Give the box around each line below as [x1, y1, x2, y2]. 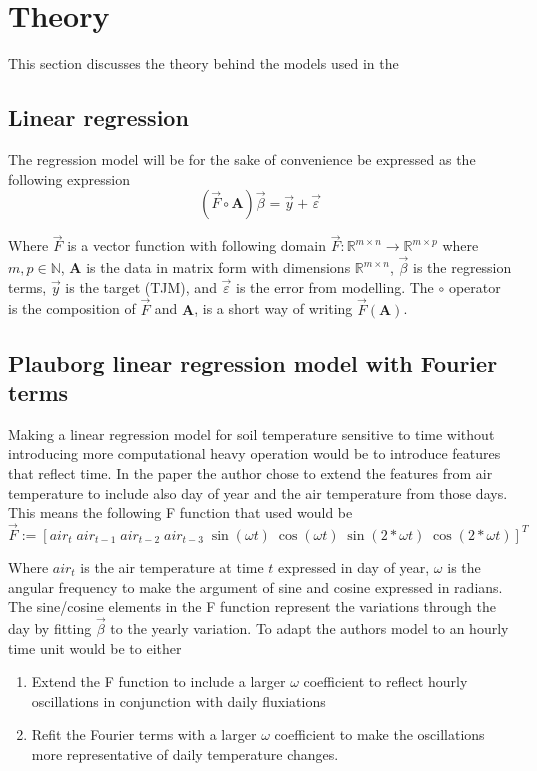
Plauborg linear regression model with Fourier [8, 347, 498, 378]
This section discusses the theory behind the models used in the [8, 53, 399, 74]
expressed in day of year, [278, 556, 430, 577]
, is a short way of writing [194, 298, 353, 319]
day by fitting [8, 617, 92, 638]
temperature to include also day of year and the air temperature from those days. [8, 482, 508, 503]
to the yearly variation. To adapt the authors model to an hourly [110, 617, 509, 638]
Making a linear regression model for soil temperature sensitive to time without [8, 423, 495, 444]
